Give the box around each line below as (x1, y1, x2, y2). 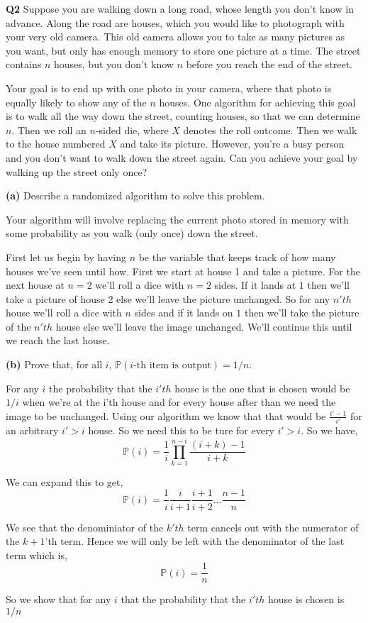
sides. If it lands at (214, 277, 296, 292)
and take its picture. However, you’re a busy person (120, 136, 345, 151)
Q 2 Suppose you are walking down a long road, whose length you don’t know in (6, 1, 354, 16)
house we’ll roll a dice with (6, 305, 122, 320)
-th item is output (133, 360, 211, 371)
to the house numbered (6, 136, 106, 151)
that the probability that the (121, 592, 246, 607)
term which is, (6, 547, 67, 562)
